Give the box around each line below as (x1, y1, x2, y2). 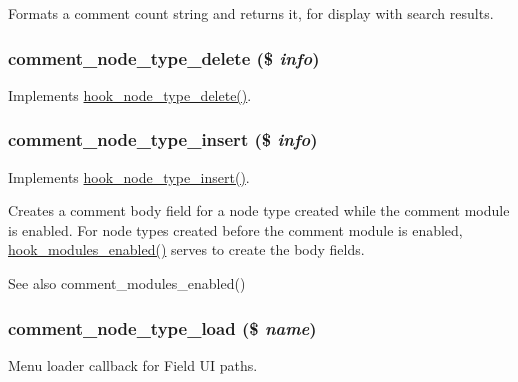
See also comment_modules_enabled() (8, 273, 246, 293)
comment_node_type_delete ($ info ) (8, 45, 320, 70)
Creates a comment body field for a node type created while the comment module (8, 200, 510, 221)
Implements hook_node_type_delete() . (8, 84, 252, 105)
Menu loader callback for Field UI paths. (8, 354, 258, 375)
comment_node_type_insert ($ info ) (8, 127, 318, 152)
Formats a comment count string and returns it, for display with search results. (8, 3, 494, 23)
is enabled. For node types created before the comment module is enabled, (8, 219, 463, 240)
